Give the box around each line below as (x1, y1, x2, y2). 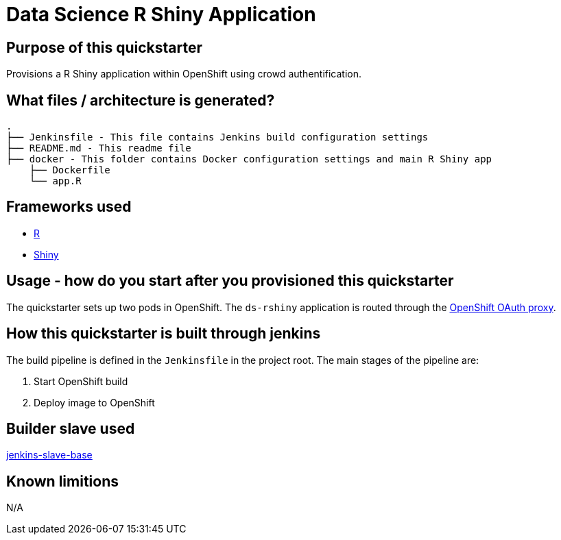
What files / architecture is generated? (6, 91, 275, 109)
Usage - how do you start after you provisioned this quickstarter (6, 272, 454, 290)
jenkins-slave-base (6, 449, 93, 461)
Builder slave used (6, 419, 135, 437)
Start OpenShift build (34, 375, 128, 387)
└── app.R (29, 175, 82, 187)
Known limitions (6, 472, 119, 490)
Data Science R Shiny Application (6, 3, 316, 26)
